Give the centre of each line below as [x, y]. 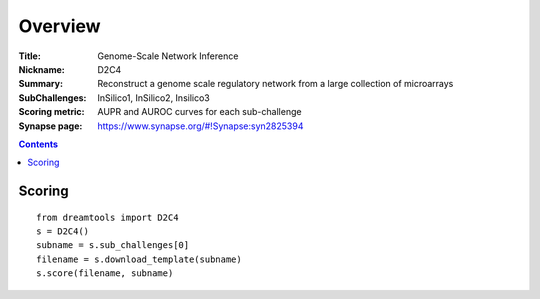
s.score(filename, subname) [105, 273]
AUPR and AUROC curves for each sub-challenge [199, 112]
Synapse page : [50, 126]
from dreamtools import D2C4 [107, 217]
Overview [59, 26]
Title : [30, 56]
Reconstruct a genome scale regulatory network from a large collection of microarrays [275, 84]
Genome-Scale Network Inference [168, 56]
